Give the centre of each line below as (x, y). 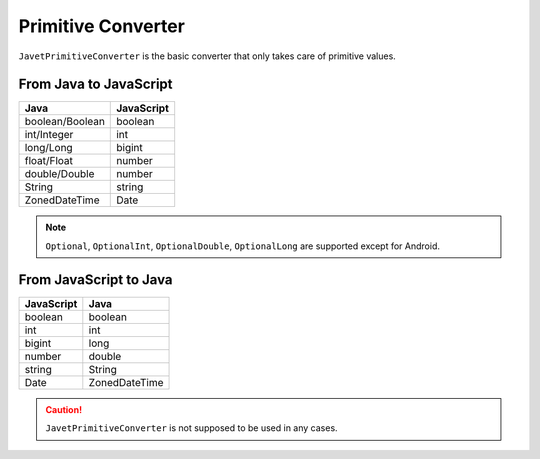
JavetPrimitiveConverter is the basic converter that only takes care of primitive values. (207, 56)
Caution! (64, 409)
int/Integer (49, 135)
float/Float (49, 161)
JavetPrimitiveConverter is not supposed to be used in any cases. (192, 428)
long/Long (49, 148)
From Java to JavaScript (96, 84)
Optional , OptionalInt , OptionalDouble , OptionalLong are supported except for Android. (242, 246)
